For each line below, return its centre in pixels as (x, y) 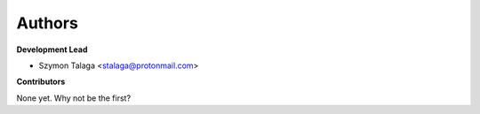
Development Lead (52, 49)
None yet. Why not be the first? (74, 98)
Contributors (41, 82)
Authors (48, 23)
